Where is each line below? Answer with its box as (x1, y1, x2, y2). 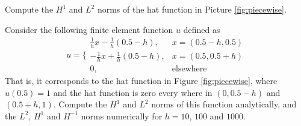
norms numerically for (81, 109, 163, 122)
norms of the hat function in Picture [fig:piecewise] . (97, 3, 287, 15)
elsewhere (172, 64, 207, 73)
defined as (183, 23, 220, 35)
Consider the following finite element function (5, 23, 173, 35)
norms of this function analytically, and (151, 98, 297, 110)
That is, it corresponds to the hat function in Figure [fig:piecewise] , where (5, 74, 278, 86)
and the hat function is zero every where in (53, 86, 213, 98)
